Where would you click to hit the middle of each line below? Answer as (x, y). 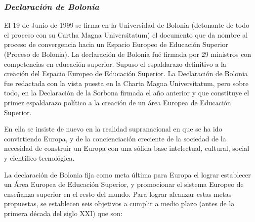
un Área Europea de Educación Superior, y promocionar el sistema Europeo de (124, 184)
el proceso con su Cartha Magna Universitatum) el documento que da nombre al (126, 34)
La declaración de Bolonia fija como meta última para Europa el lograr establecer (127, 174)
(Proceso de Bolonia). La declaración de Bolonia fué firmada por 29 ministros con (128, 54)
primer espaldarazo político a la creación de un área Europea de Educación (118, 102)
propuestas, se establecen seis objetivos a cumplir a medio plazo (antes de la (119, 203)
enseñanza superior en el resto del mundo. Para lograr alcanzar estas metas (118, 194)
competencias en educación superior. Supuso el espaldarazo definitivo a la (115, 64)
